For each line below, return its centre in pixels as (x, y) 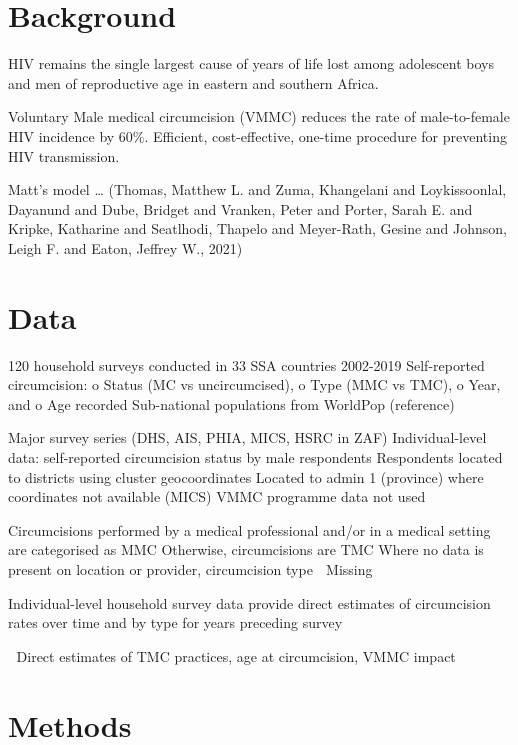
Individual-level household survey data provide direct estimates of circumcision (249, 602)
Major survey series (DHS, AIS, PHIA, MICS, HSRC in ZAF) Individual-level (247, 437)
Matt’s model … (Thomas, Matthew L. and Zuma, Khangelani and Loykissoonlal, (257, 189)
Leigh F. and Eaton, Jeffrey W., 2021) (125, 247)
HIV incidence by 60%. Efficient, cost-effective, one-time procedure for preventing (257, 135)
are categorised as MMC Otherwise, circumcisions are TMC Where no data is (246, 549)
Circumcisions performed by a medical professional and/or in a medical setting (249, 529)
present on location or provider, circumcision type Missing (190, 568)
